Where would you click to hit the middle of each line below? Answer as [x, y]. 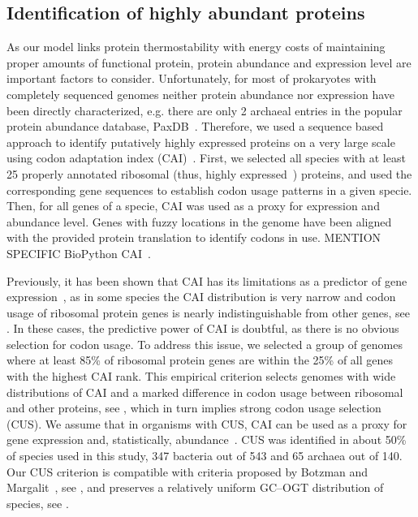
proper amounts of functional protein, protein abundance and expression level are [209, 62]
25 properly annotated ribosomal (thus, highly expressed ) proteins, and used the [209, 173]
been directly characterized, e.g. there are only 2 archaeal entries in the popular [205, 110]
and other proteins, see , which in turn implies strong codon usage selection [194, 408]
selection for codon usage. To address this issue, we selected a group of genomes [205, 344]
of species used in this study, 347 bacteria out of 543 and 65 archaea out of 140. [205, 456]
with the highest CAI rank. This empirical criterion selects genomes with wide [201, 376]
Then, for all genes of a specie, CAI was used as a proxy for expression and [193, 206]
